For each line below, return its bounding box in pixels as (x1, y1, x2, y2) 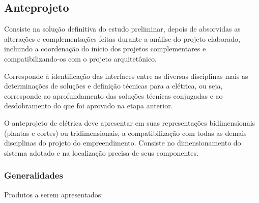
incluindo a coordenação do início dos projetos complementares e (4, 43, 206, 54)
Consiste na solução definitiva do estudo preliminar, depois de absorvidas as (4, 23, 241, 34)
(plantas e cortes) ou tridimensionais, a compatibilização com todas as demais (4, 127, 247, 138)
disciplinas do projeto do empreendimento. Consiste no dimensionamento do (4, 137, 241, 148)
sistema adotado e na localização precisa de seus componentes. (4, 147, 198, 158)
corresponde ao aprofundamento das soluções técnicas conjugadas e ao (4, 90, 223, 101)
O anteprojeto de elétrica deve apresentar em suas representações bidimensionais (4, 117, 255, 128)
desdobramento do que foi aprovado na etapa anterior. (4, 100, 173, 111)
